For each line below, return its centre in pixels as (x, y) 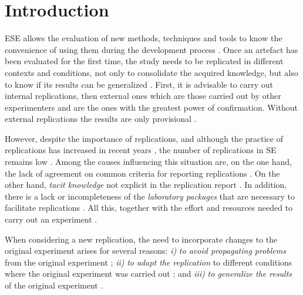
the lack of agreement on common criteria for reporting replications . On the (142, 173)
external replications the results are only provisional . (101, 119)
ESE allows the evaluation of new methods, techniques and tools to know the (144, 38)
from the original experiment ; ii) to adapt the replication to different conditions (149, 262)
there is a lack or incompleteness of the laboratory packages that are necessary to (150, 196)
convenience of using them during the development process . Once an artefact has (151, 49)
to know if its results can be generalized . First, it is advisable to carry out (139, 84)
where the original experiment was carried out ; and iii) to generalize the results (149, 274)
